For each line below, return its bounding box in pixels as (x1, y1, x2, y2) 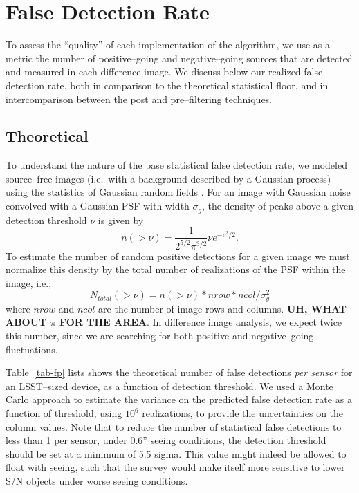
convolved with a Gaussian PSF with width (6, 198, 190, 213)
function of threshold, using (6, 406, 122, 420)
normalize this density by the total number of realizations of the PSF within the (6, 262, 346, 277)
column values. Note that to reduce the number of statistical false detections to (6, 419, 342, 434)
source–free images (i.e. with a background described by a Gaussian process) (6, 171, 331, 185)
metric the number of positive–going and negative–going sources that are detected (6, 50, 353, 65)
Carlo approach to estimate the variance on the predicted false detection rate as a (6, 392, 352, 407)
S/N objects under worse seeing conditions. (6, 473, 188, 487)
